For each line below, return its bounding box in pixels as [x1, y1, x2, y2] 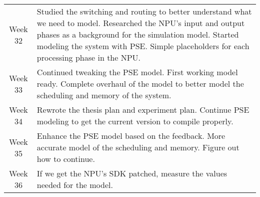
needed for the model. [36, 179, 113, 190]
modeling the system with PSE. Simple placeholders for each [36, 40, 249, 52]
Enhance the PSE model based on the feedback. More [36, 130, 225, 141]
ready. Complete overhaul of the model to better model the [36, 78, 244, 89]
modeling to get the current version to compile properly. [36, 115, 233, 127]
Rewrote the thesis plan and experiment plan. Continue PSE [36, 104, 249, 115]
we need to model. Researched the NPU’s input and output [36, 17, 245, 29]
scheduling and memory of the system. [36, 89, 171, 101]
